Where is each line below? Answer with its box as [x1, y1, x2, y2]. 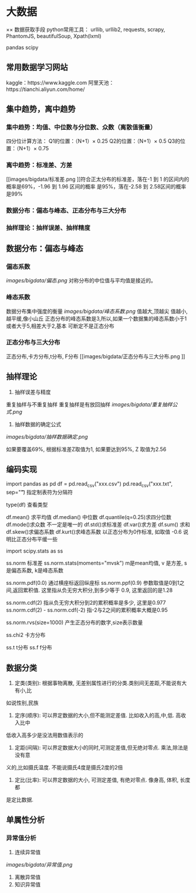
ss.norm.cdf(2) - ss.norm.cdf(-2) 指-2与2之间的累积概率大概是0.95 [6, 606, 168, 614]
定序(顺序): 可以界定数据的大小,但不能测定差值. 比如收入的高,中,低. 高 [14, 712, 181, 719]
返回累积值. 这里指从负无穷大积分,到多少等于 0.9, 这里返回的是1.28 [12, 587, 173, 594]
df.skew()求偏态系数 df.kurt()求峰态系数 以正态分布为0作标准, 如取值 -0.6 [6, 528, 182, 535]
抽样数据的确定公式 [14, 420, 62, 427]
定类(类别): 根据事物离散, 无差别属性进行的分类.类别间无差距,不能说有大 [14, 679, 187, 687]
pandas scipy [6, 43, 39, 50]
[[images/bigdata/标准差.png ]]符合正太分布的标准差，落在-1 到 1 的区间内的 [6, 176, 190, 183]
